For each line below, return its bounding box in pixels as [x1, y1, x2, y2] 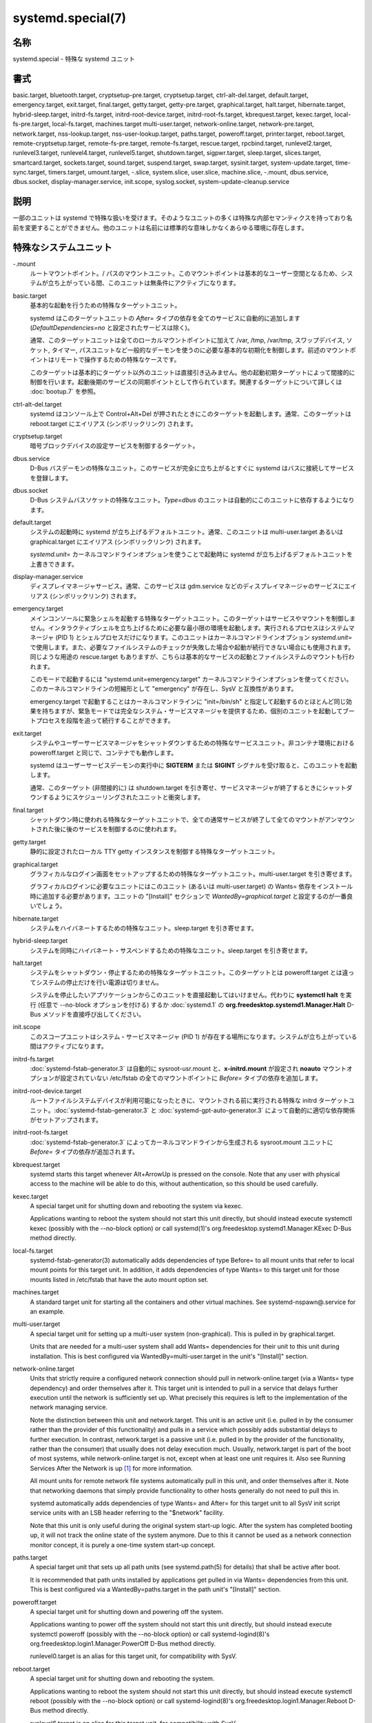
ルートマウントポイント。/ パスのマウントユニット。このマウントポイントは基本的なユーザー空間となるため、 [30, 269, 341, 278]
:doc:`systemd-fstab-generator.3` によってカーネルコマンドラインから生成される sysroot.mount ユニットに [30, 1138, 333, 1146]
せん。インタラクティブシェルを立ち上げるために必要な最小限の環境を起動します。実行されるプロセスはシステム [30, 624, 349, 632]
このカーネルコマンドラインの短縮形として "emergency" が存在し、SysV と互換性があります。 [30, 684, 298, 693]
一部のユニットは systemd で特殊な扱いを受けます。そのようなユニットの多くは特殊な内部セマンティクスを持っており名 [12, 214, 353, 222]
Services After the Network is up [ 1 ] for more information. [30, 1464, 193, 1472]
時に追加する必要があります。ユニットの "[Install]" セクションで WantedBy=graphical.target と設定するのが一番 [30, 892, 347, 900]
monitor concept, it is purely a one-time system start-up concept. [30, 1540, 216, 1549]
